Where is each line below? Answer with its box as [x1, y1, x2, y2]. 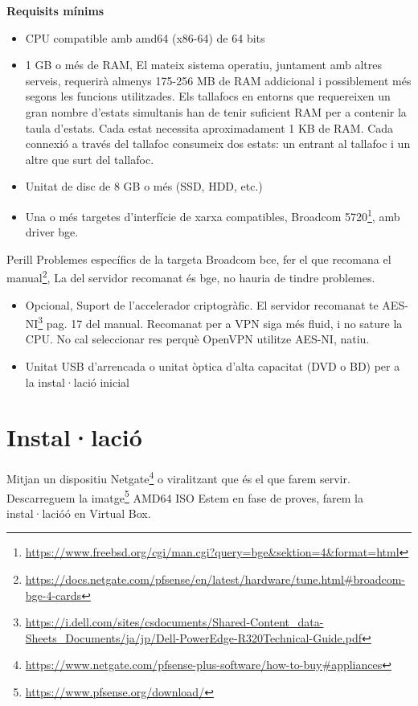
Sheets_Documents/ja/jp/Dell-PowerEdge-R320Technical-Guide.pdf [25, 629, 362, 646]
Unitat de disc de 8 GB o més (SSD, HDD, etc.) [25, 178, 263, 195]
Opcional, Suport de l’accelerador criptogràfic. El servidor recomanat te [25, 296, 379, 313]
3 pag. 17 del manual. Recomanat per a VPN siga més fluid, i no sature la [38, 313, 403, 331]
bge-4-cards [25, 586, 82, 603]
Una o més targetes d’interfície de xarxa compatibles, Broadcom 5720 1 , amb [25, 205, 400, 224]
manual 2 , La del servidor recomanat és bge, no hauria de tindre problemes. [6, 267, 375, 286]
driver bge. [25, 224, 79, 240]
